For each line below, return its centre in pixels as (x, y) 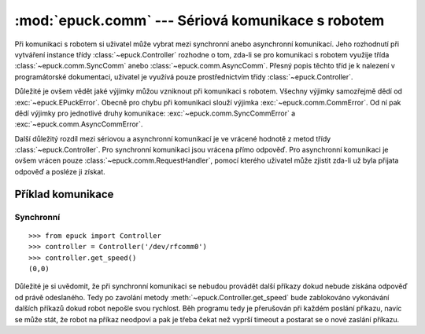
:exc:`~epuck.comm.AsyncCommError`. (79, 124)
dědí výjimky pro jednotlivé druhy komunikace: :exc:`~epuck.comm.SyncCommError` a (155, 113)
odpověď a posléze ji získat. (60, 171)
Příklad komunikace (64, 194)
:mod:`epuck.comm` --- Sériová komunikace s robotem (200, 20)
